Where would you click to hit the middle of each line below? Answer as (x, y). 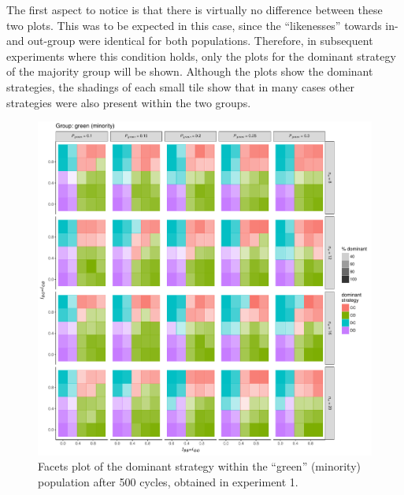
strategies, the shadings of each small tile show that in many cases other (181, 86)
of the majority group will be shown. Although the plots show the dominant (190, 71)
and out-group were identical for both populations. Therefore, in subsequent (190, 41)
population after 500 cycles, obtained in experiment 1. (168, 481)
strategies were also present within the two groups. (129, 102)
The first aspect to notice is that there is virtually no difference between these (195, 9)
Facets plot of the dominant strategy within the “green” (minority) (199, 466)
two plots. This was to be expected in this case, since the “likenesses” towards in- (202, 25)
